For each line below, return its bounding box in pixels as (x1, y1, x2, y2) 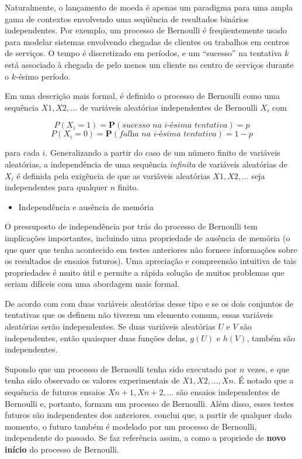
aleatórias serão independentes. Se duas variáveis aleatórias (5, 320, 216, 333)
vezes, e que (247, 362, 289, 375)
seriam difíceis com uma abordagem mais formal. (5, 278, 180, 290)
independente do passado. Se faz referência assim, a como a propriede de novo (5, 431, 286, 444)
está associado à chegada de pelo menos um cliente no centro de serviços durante (5, 58, 294, 70)
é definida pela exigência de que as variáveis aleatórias (16, 169, 210, 181)
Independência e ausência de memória (18, 200, 154, 213)
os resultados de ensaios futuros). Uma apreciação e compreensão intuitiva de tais (5, 255, 297, 267)
